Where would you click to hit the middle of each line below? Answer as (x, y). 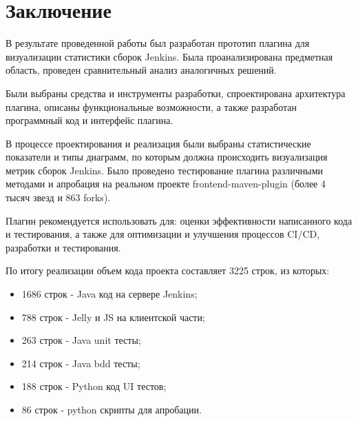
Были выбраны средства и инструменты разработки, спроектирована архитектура (176, 93)
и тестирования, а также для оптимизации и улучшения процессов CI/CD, (163, 234)
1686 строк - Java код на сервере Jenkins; (109, 294)
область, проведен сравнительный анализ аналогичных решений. (141, 70)
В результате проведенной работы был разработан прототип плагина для (158, 43)
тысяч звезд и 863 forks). (58, 197)
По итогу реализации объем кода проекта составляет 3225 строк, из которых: (168, 270)
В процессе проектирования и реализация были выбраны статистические (158, 143)
